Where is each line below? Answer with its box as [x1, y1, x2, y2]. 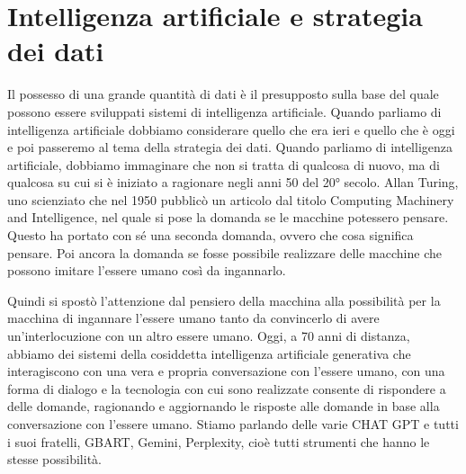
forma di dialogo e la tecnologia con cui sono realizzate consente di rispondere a [7, 379, 446, 398]
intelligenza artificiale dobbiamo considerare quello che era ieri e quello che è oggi [7, 120, 455, 139]
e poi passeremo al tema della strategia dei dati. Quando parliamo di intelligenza [7, 138, 453, 157]
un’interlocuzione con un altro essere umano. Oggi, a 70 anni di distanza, [7, 326, 410, 345]
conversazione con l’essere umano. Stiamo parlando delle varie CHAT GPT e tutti [7, 415, 459, 433]
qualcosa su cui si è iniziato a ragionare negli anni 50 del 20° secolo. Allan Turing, [7, 173, 459, 192]
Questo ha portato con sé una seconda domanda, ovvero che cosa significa [7, 226, 414, 245]
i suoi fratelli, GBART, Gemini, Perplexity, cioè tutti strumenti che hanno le [7, 432, 430, 451]
